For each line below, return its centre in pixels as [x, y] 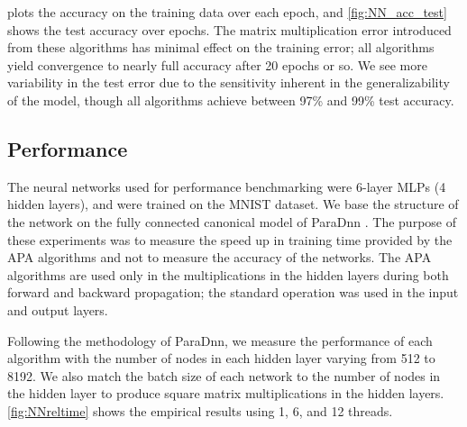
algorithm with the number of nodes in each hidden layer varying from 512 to [221, 358]
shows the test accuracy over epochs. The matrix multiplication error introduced [229, 29]
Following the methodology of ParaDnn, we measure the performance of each [220, 340]
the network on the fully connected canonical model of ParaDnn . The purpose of [232, 221]
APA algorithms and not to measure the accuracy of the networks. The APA [220, 257]
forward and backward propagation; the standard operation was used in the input [233, 292]
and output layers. [58, 309]
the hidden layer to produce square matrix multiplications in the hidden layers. [226, 393]
